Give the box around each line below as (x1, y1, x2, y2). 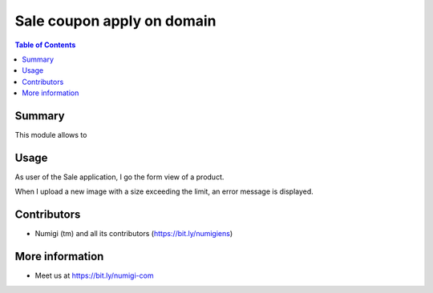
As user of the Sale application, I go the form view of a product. (14, 172, 225, 182)
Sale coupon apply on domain (14, 12, 216, 30)
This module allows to (14, 130, 87, 140)
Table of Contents (14, 40, 76, 50)
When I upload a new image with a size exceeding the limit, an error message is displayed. (14, 187, 314, 196)
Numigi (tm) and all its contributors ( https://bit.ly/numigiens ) (34, 229, 233, 239)
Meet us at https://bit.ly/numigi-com (34, 271, 154, 280)
